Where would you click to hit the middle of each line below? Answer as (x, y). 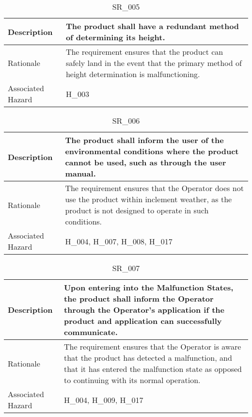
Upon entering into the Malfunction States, (149, 287)
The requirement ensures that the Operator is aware (152, 346)
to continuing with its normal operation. (132, 380)
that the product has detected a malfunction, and (148, 358)
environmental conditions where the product (152, 151)
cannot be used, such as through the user (146, 162)
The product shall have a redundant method (152, 26)
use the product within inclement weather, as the (149, 199)
